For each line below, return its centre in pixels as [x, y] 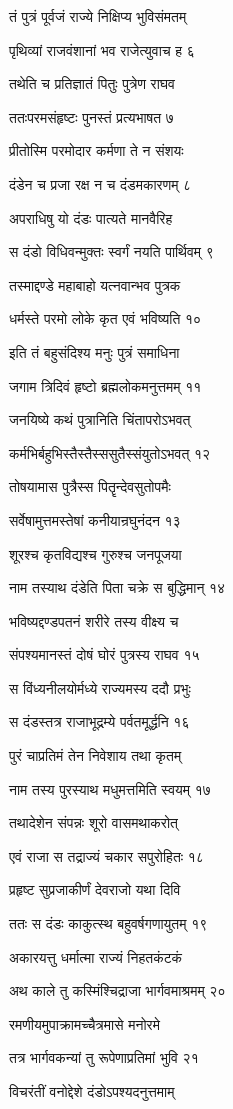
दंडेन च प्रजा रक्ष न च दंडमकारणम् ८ [100, 183]
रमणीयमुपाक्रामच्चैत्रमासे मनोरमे [84, 1023]
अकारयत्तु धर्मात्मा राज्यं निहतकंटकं [96, 956]
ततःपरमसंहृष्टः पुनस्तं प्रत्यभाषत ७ [91, 116]
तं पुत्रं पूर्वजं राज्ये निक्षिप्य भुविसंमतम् [98, 16]
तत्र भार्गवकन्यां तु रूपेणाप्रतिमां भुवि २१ [104, 1057]
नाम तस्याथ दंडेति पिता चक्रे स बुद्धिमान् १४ [117, 587]
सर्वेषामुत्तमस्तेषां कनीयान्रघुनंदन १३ [95, 519]
